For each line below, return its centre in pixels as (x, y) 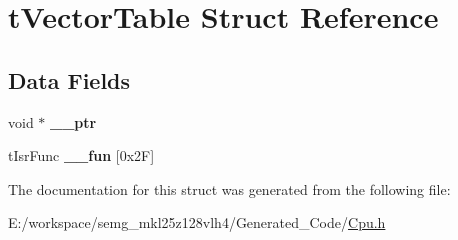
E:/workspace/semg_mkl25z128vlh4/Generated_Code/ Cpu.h (197, 222)
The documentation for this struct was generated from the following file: (229, 188)
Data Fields (69, 79)
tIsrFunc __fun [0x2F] (81, 155)
